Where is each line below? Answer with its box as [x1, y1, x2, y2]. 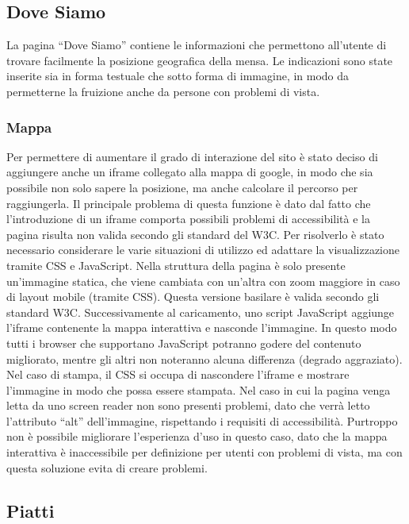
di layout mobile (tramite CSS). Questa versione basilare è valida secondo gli [6, 288, 380, 305]
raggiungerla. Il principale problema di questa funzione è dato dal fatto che [6, 195, 371, 211]
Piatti [6, 498, 55, 522]
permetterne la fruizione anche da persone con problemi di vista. [6, 83, 320, 99]
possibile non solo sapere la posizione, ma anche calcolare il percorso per [6, 179, 358, 195]
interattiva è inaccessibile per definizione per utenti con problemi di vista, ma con [6, 444, 403, 460]
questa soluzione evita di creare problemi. [6, 459, 208, 476]
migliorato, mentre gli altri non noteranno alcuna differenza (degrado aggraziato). [6, 350, 403, 367]
